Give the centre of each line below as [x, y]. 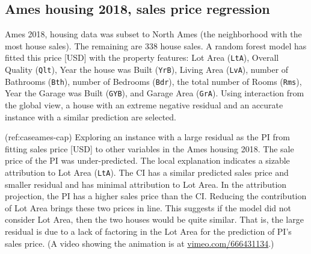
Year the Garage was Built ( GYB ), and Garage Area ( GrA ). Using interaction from [155, 93]
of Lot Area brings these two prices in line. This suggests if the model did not [148, 207]
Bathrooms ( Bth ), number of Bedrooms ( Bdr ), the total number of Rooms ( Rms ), [153, 81]
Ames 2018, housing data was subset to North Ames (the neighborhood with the [153, 34]
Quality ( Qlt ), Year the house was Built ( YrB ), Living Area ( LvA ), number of [147, 70]
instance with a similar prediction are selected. [91, 116]
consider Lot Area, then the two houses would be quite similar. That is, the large [154, 219]
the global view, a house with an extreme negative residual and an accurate [144, 105]
